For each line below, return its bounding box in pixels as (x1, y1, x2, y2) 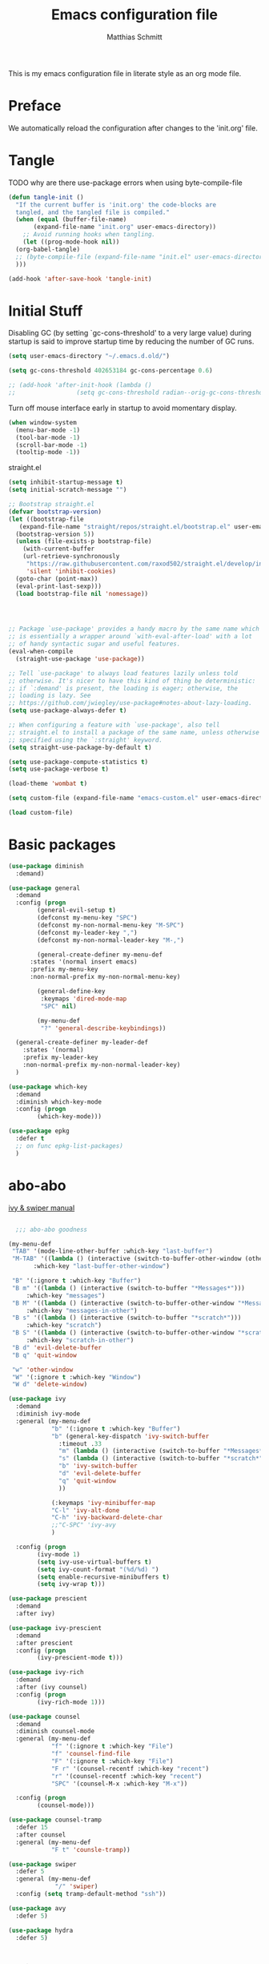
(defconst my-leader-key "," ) (37, 928, 138, 936)
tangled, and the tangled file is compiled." (15, 208, 171, 216)
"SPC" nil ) (40, 1002, 78, 1010)
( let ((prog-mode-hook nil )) (22, 238, 120, 246)
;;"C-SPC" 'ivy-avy (50, 1521, 116, 1529)
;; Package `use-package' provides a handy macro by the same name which (8, 625, 260, 634)
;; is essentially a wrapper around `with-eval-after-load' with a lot (8, 633, 252, 641)
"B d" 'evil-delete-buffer (11, 1343, 102, 1351)
